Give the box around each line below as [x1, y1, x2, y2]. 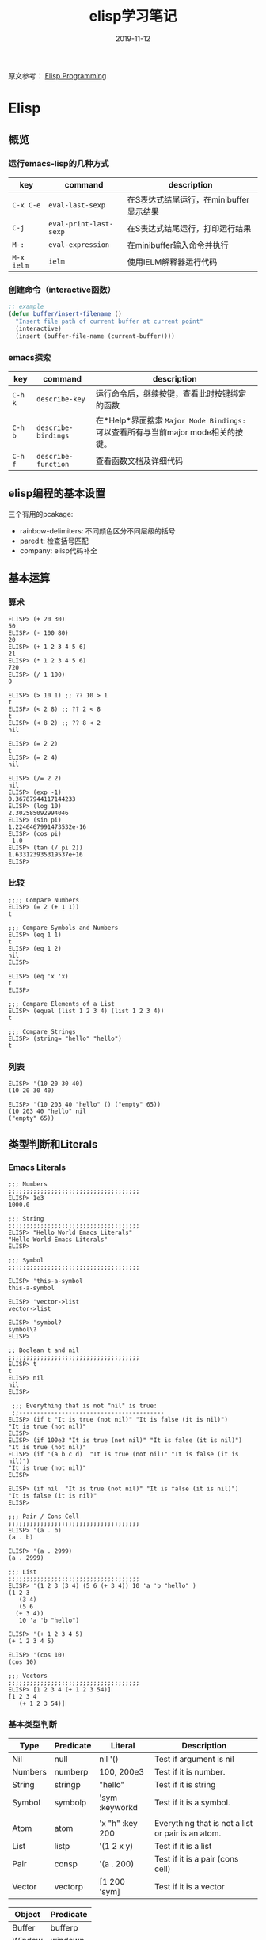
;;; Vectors [8, 1672, 47, 1680]
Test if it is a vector [154, 1881, 226, 1892]
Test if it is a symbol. [154, 1797, 231, 1808]
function [36, 460, 70, 469]
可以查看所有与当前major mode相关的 [95, 427, 236, 438]
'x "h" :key [98, 1817, 138, 1828]
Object [14, 1908, 41, 1919]
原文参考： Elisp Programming [8, 70, 107, 80]
